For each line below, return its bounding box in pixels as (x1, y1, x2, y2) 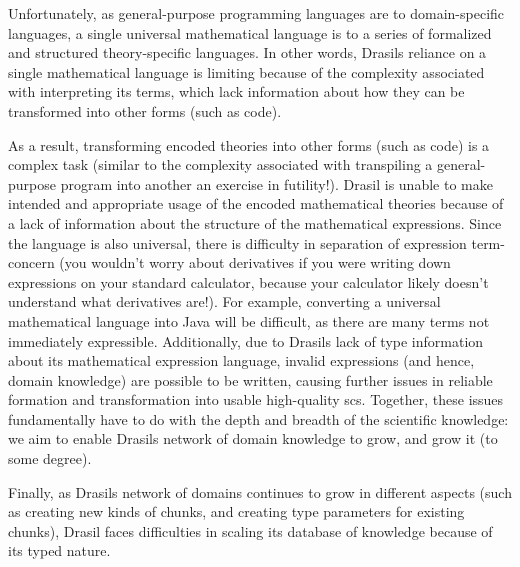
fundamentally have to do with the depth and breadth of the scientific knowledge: (8, 408, 509, 429)
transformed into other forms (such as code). (8, 100, 282, 121)
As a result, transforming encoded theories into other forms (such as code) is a (8, 134, 490, 155)
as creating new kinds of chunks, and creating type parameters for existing (8, 501, 465, 522)
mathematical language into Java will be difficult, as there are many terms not (8, 310, 490, 331)
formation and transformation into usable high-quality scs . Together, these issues (8, 389, 504, 410)
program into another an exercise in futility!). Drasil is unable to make (60, 173, 493, 194)
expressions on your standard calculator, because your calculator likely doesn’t (8, 271, 489, 292)
